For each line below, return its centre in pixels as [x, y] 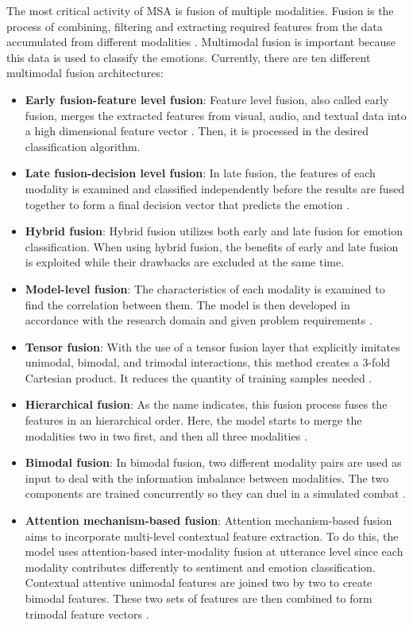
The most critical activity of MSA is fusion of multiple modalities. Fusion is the [200, 10]
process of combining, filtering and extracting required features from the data [195, 26]
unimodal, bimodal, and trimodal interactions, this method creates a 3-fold [208, 362]
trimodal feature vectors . [87, 613]
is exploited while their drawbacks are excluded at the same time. [185, 262]
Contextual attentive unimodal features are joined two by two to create [199, 582]
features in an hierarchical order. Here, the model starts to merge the [193, 420]
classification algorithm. [83, 146]
